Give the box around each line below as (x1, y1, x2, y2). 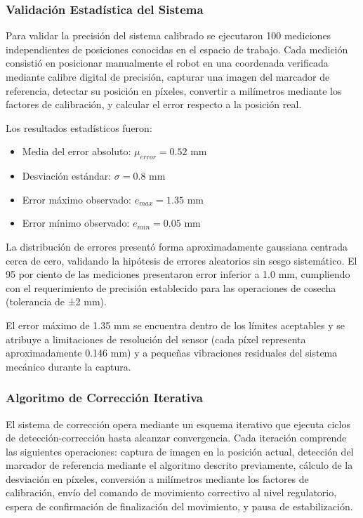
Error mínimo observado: (22, 215, 130, 230)
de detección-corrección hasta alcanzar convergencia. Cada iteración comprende (6, 430, 347, 445)
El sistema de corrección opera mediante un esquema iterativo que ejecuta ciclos (6, 416, 350, 431)
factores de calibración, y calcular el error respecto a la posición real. (6, 97, 302, 112)
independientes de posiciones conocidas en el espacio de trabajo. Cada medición (6, 41, 348, 56)
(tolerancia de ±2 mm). (6, 294, 107, 309)
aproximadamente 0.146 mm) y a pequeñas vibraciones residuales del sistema (6, 345, 338, 360)
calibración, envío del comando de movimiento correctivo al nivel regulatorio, (6, 485, 337, 500)
